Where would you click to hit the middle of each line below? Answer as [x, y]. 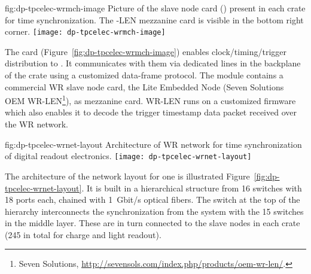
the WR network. [37, 124]
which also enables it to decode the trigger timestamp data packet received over [151, 112]
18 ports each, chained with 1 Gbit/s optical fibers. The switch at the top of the [153, 200]
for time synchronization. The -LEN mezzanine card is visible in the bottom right [154, 19]
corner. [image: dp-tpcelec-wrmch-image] [85, 31]
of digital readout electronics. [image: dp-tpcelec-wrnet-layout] [128, 156]
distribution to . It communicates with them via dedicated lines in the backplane [153, 63]
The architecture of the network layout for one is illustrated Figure [127, 176]
